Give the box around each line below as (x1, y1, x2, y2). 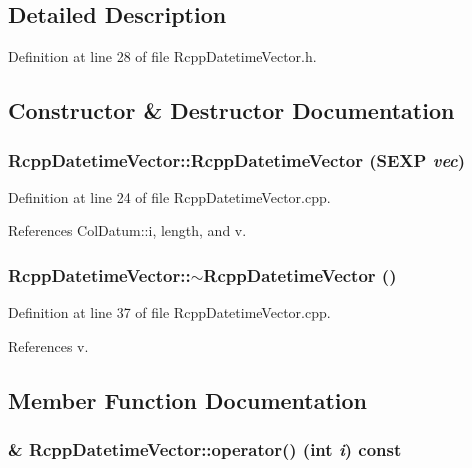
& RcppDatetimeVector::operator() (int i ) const (8, 437, 402, 462)
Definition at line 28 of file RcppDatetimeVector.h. (8, 46, 317, 67)
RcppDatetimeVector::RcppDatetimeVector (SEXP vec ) (8, 147, 466, 172)
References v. (8, 335, 89, 356)
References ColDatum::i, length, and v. (8, 220, 247, 241)
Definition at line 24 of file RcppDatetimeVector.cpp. (8, 186, 331, 207)
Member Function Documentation (8, 384, 368, 415)
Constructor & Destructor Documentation (8, 95, 455, 126)
